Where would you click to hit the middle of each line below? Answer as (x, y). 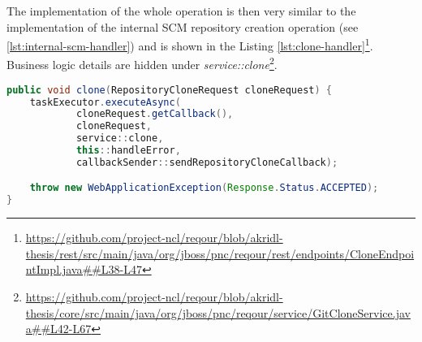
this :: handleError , (128, 151)
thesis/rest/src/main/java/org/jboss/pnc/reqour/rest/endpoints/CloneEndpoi (220, 253)
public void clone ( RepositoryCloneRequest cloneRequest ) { (169, 90)
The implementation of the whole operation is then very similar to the (181, 11)
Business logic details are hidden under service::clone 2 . (142, 63)
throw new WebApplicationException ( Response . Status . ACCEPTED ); (204, 188)
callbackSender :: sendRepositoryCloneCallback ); (207, 162)
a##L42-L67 (58, 329)
